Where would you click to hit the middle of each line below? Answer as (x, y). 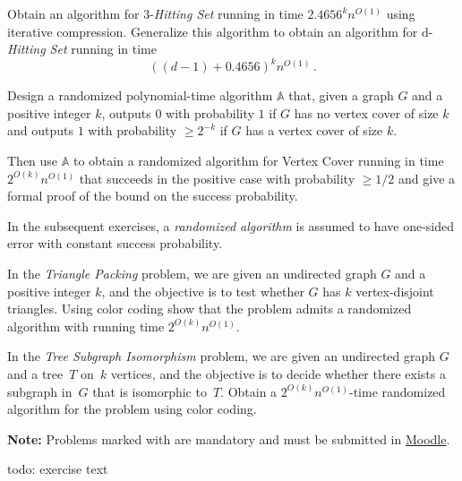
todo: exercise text (58, 469)
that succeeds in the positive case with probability (217, 178)
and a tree (35, 374)
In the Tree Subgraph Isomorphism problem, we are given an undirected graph (222, 356)
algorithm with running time (86, 326)
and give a (427, 178)
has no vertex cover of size (366, 112)
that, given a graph (341, 95)
